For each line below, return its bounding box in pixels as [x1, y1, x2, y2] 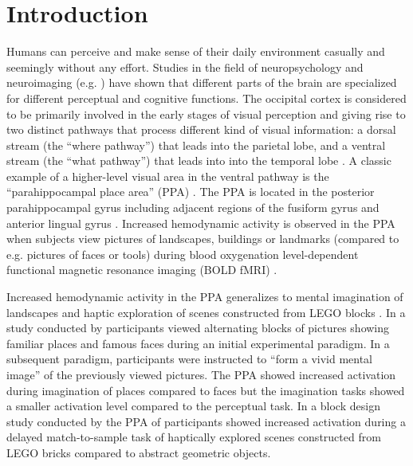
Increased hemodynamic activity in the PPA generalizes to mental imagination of [6, 288, 403, 305]
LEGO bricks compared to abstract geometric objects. [6, 444, 271, 460]
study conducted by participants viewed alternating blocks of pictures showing [6, 319, 390, 336]
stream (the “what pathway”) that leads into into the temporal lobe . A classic [6, 152, 391, 169]
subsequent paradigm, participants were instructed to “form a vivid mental [6, 350, 373, 367]
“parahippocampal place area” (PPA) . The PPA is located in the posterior [6, 183, 375, 200]
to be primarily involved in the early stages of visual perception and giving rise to [6, 105, 406, 122]
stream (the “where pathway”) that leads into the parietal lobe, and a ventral [6, 136, 386, 153]
